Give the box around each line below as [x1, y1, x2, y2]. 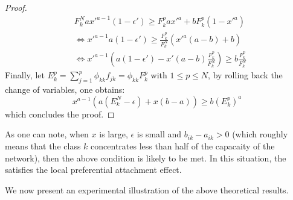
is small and [137, 128, 182, 140]
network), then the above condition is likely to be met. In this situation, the [5, 151, 286, 164]
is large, [99, 128, 128, 140]
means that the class [5, 139, 81, 152]
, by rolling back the [208, 69, 283, 81]
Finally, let [5, 69, 45, 81]
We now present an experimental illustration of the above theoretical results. [5, 183, 289, 196]
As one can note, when [5, 128, 89, 140]
